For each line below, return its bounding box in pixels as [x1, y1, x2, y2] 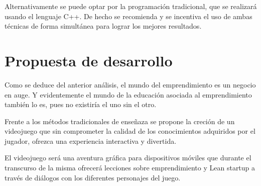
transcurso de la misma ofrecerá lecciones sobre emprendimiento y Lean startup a [5, 162, 255, 173]
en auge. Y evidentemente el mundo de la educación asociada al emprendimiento [5, 89, 252, 100]
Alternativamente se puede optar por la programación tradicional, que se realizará [5, 1, 257, 11]
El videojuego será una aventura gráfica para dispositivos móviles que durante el [5, 152, 251, 163]
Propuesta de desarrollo [5, 50, 173, 70]
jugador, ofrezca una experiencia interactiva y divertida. [5, 135, 177, 146]
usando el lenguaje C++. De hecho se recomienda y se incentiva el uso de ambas [5, 11, 252, 21]
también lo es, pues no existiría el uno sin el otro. [5, 99, 157, 110]
